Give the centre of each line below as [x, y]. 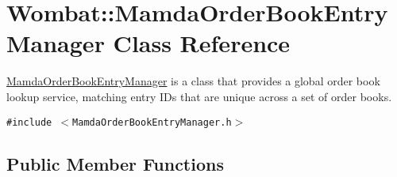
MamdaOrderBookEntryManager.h [152, 122]
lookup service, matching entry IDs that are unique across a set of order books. [199, 96]
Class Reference [202, 43]
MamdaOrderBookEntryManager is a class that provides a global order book [193, 81]
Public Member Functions [115, 163]
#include [29, 122]
